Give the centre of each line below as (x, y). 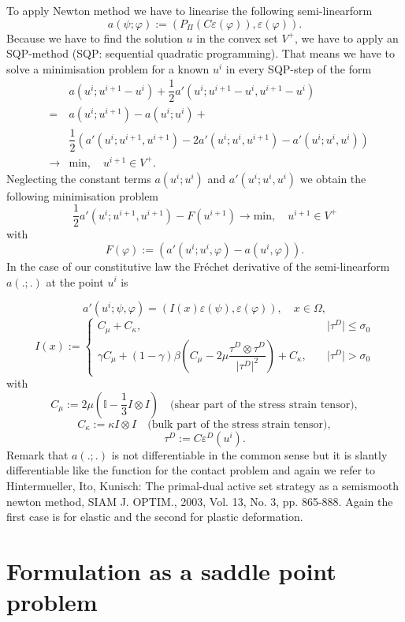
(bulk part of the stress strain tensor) (238, 424)
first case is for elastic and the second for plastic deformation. (155, 517)
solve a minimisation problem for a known (108, 68)
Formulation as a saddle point (171, 570)
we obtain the (333, 178)
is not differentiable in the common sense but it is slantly (249, 454)
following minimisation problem (83, 195)
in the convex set (237, 37)
